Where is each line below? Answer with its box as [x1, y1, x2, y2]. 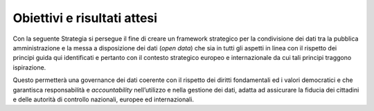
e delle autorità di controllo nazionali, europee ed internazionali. [12, 95, 194, 103]
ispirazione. [12, 63, 46, 72]
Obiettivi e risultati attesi [12, 10, 158, 26]
